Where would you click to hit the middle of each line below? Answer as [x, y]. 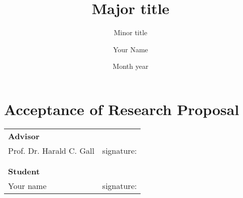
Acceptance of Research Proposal [122, 109]
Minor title [131, 32]
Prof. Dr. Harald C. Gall [51, 150]
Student [24, 171]
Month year [131, 66]
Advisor [24, 136]
